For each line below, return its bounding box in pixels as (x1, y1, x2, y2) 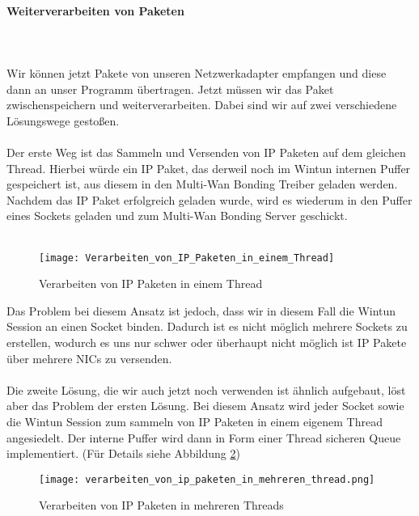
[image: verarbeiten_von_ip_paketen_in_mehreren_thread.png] (39, 473, 375, 485)
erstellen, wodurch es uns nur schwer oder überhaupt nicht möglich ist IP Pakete (6, 333, 407, 350)
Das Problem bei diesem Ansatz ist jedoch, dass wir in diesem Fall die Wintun (6, 302, 396, 319)
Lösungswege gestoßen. (6, 112, 120, 129)
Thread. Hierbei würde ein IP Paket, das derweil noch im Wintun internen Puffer (6, 159, 411, 176)
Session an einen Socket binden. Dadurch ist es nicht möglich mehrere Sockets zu (6, 318, 408, 335)
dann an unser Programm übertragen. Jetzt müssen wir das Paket (6, 80, 334, 97)
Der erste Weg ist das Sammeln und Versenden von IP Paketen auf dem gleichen (6, 143, 406, 160)
